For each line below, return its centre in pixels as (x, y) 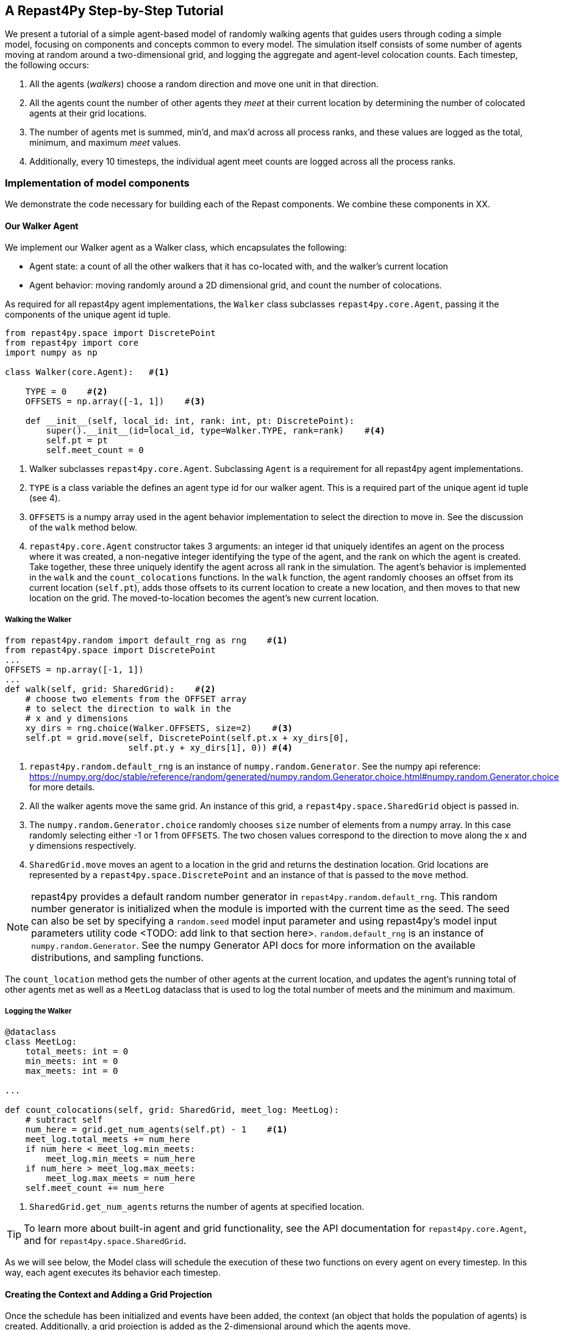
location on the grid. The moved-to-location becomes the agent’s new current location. (204, 598)
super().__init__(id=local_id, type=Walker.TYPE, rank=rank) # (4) (216, 431)
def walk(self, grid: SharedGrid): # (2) (110, 689)
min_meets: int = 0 (72, 1061)
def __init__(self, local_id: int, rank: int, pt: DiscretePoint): (190, 421)
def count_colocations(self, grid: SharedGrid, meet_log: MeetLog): (172, 1110)
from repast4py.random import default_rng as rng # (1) (146, 641)
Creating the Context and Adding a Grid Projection (109, 1294)
